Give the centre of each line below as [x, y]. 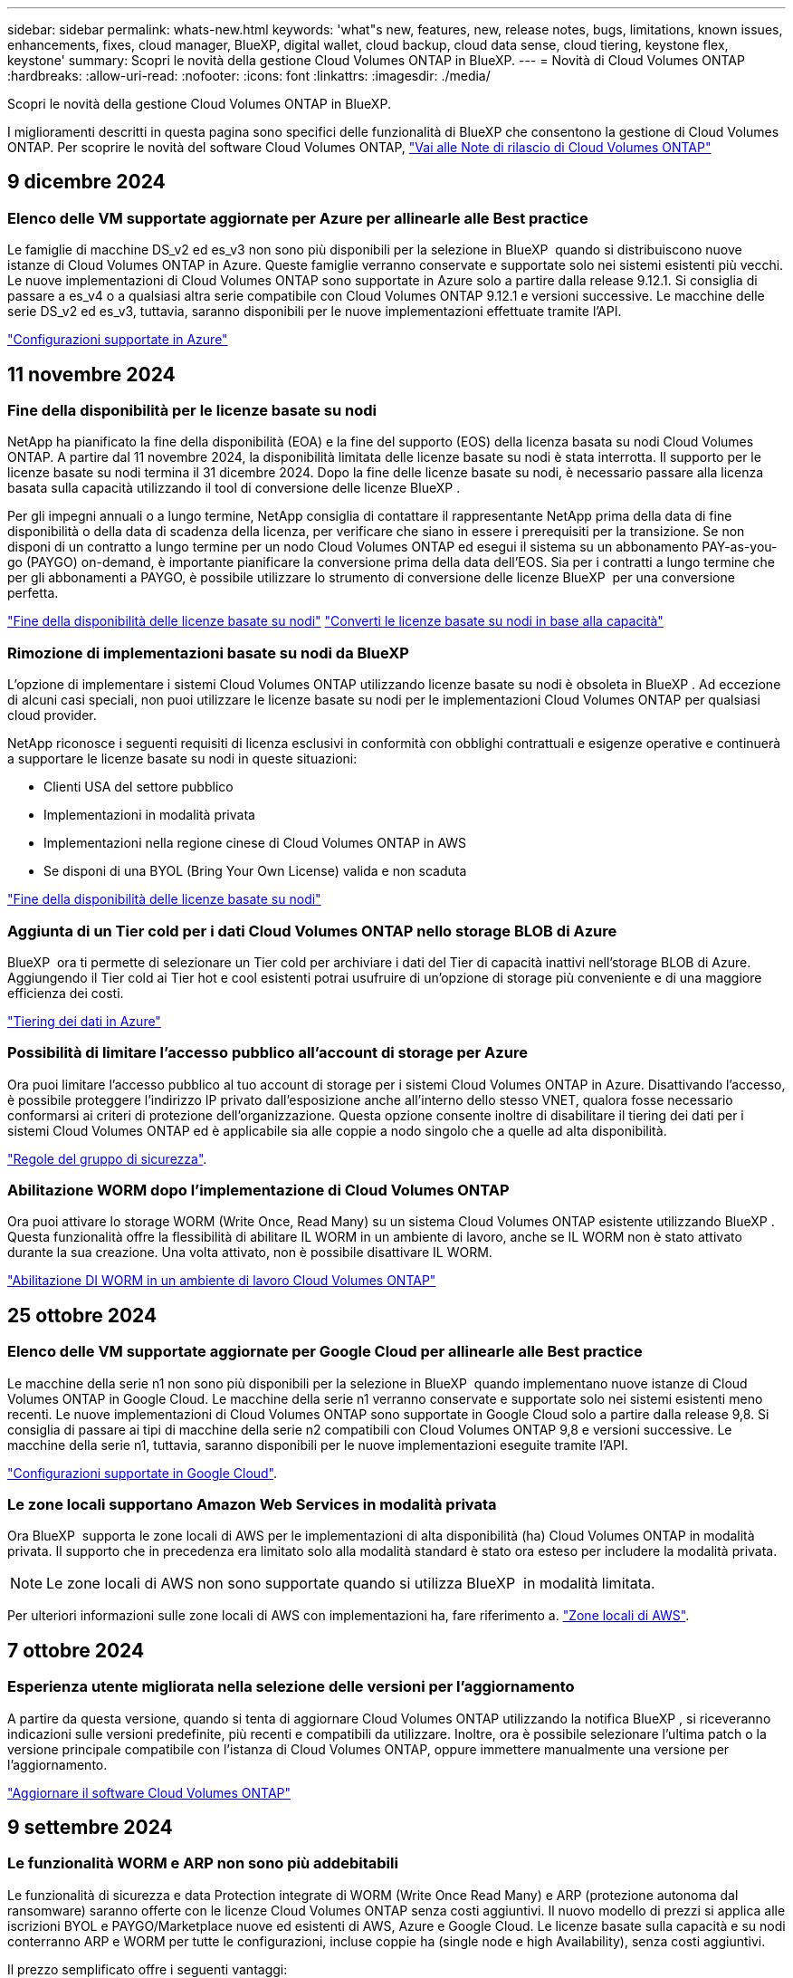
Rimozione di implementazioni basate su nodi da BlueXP [208, 653]
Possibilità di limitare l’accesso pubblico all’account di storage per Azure [268, 1053]
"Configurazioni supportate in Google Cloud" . [143, 1473]
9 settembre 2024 [90, 1828]
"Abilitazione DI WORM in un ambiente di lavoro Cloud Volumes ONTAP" [222, 1281]
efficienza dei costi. [66, 993]
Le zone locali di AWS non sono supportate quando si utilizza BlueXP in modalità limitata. [351, 1584]
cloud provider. [52, 715]
